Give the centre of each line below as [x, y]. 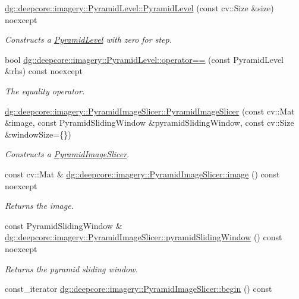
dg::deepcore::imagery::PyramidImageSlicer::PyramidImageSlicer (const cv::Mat [150, 111]
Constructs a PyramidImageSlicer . [67, 154]
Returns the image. [39, 206]
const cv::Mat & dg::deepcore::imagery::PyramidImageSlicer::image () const [142, 174]
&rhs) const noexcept [44, 71]
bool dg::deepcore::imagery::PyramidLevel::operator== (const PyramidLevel [144, 59]
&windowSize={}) [38, 134]
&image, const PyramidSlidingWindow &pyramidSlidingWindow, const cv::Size [149, 123]
